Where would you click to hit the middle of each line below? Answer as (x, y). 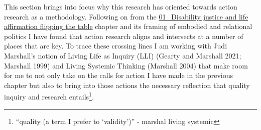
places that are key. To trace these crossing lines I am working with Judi (116, 46)
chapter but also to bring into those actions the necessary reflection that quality (127, 85)
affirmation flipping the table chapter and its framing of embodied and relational (128, 26)
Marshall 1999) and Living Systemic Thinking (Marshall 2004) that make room (126, 65)
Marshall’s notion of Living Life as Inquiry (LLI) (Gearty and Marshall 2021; (123, 55)
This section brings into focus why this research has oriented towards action (121, 6)
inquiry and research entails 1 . (49, 96)
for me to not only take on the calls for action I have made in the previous (119, 75)
